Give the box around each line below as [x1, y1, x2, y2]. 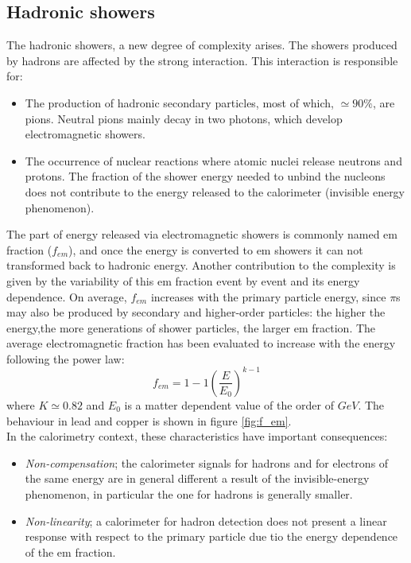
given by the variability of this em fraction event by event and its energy [6, 272, 360, 289]
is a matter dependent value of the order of [124, 396, 335, 413]
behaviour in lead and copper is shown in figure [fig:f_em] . [6, 412, 292, 429]
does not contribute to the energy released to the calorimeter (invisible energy [25, 183, 405, 200]
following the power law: [6, 350, 125, 367]
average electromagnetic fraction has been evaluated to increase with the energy [6, 335, 396, 351]
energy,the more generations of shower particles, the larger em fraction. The [6, 319, 376, 336]
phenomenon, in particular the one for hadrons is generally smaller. [25, 485, 353, 502]
